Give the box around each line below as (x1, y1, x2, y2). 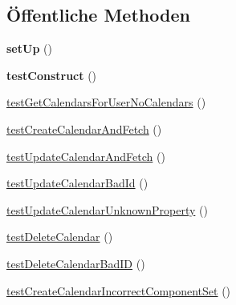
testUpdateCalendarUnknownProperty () (6, 201, 208, 218)
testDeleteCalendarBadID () (6, 255, 145, 271)
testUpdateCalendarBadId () (6, 175, 149, 191)
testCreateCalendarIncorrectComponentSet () (6, 282, 231, 299)
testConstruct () (6, 66, 97, 83)
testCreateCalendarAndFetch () (6, 120, 162, 137)
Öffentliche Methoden (6, 2, 190, 27)
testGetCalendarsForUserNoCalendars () (6, 94, 206, 110)
